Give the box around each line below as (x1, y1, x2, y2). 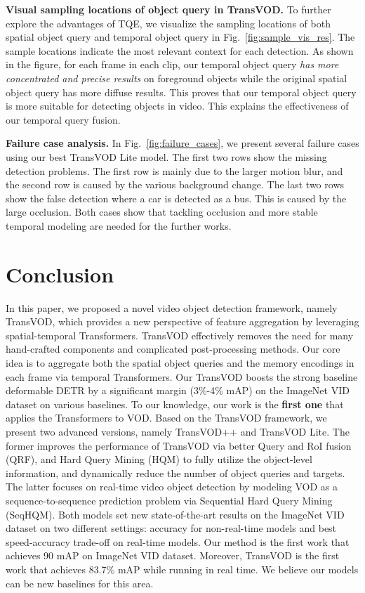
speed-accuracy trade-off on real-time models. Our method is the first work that (6, 534, 350, 549)
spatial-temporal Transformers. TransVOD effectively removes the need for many (6, 327, 354, 342)
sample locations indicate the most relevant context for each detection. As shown (6, 43, 354, 58)
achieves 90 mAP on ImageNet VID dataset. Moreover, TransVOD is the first (6, 548, 340, 563)
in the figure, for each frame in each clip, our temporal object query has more (6, 57, 339, 72)
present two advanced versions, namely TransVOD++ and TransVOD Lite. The (6, 424, 350, 438)
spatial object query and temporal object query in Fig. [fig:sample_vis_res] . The (6, 30, 355, 44)
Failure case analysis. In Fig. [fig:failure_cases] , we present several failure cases (6, 136, 359, 150)
